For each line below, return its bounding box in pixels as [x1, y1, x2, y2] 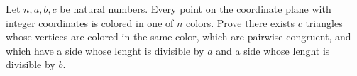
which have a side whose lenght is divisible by [6, 43, 204, 58]
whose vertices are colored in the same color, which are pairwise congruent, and [6, 29, 351, 44]
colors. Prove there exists [186, 15, 295, 30]
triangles [305, 15, 343, 30]
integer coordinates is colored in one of [6, 15, 174, 30]
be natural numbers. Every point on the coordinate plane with [60, 1, 331, 16]
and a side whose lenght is [216, 43, 330, 58]
